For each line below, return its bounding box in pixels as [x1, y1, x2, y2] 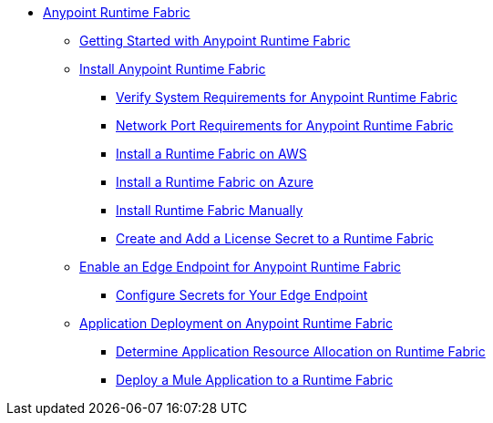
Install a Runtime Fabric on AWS [116, 146, 307, 161]
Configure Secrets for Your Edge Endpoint [116, 287, 368, 303]
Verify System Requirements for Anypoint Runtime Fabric [116, 89, 457, 105]
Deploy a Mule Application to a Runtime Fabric [116, 372, 394, 387]
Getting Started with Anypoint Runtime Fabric [79, 33, 351, 48]
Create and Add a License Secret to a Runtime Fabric [116, 231, 434, 246]
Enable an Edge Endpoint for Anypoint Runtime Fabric [79, 259, 401, 274]
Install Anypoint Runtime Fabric [79, 61, 266, 77]
